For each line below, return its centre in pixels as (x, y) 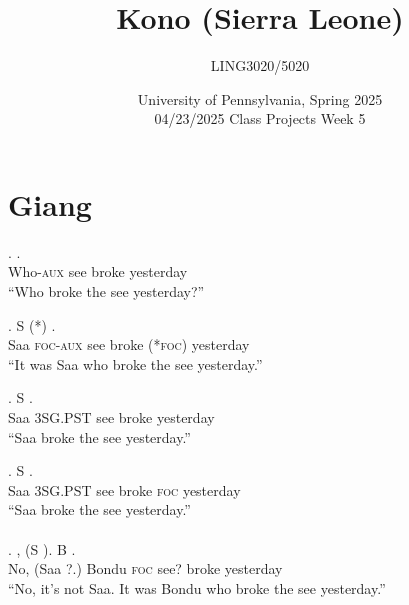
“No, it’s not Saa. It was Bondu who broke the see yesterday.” (197, 587)
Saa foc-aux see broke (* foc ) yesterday (129, 344)
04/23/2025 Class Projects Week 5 (260, 118)
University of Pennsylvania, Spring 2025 (260, 98)
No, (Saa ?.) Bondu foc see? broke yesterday (145, 568)
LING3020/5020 (260, 65)
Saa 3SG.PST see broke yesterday (111, 417)
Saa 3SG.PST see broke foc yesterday (124, 489)
